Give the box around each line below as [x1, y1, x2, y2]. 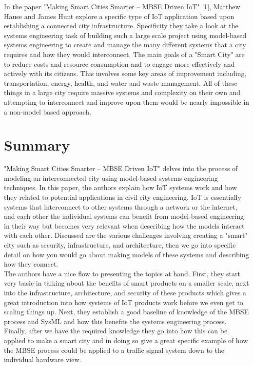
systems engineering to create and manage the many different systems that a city [4, 39, 246, 50]
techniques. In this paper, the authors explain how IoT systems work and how [4, 182, 237, 193]
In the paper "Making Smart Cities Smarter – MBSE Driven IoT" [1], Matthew [4, 1, 240, 11]
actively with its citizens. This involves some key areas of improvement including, [4, 68, 247, 78]
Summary [4, 135, 70, 155]
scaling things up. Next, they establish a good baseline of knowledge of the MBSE [4, 307, 249, 317]
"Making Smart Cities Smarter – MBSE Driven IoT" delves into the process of [4, 163, 238, 173]
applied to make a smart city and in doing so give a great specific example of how [4, 335, 248, 345]
